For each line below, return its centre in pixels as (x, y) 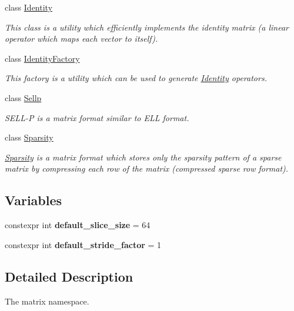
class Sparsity (29, 137)
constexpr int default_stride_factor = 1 (83, 244)
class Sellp (23, 97)
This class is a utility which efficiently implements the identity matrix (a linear (147, 27)
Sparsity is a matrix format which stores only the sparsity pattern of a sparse (143, 157)
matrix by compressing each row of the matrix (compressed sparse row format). (147, 168)
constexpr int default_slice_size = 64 (78, 225)
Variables (34, 200)
